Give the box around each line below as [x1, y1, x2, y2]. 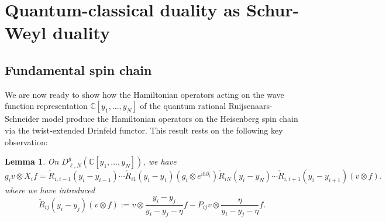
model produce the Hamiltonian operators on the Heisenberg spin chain [42, 112, 298, 125]
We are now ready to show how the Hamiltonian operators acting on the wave [5, 88, 284, 100]
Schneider [5, 112, 39, 125]
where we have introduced [5, 184, 95, 196]
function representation [5, 100, 88, 112]
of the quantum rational [140, 100, 226, 112]
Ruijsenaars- [228, 100, 273, 112]
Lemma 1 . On [5, 155, 59, 168]
